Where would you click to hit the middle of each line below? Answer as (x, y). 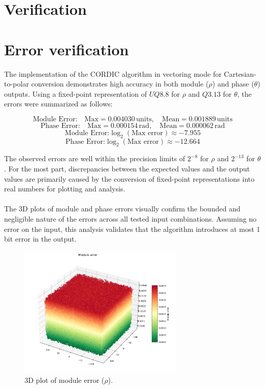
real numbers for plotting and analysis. (65, 189)
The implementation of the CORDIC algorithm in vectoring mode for (113, 73)
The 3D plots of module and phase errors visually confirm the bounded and (122, 209)
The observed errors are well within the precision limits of (95, 158)
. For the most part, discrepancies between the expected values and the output (127, 169)
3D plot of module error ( (65, 380)
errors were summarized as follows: (58, 104)
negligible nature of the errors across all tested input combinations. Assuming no (130, 219)
